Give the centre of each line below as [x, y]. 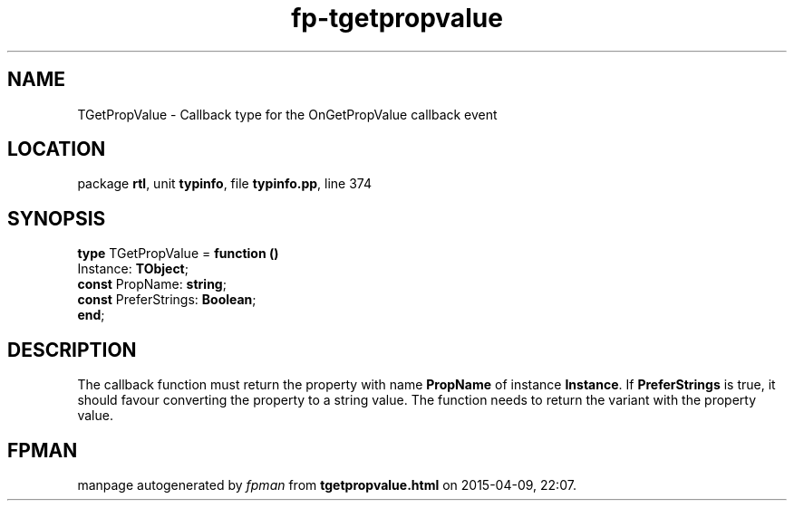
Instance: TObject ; [133, 269]
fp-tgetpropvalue [397, 18]
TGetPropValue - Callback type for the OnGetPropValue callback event [287, 114]
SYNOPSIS [57, 218]
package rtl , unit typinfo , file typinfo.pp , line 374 [225, 184]
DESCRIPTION [72, 350]
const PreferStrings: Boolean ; [167, 300]
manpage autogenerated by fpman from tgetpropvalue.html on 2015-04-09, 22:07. [327, 484]
